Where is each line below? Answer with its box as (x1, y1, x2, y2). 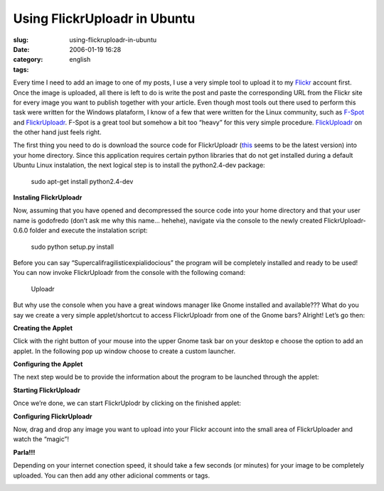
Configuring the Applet (13, 360, 83, 369)
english (69, 55, 91, 64)
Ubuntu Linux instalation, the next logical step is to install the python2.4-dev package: (13, 161, 266, 170)
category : (13, 55, 43, 64)
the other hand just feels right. (13, 128, 102, 136)
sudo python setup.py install (31, 242, 114, 251)
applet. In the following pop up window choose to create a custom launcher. (13, 347, 236, 355)
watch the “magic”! (13, 435, 70, 443)
